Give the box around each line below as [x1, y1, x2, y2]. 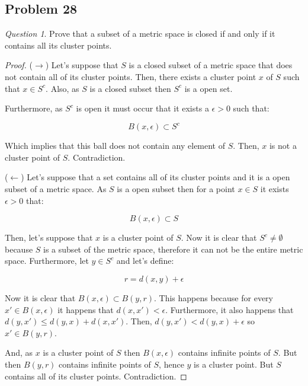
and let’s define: [116, 254, 174, 267]
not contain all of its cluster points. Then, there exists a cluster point [5, 70, 256, 82]
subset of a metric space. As [5, 183, 107, 195]
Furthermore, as [5, 102, 63, 114]
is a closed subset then [89, 82, 171, 94]
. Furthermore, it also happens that [165, 303, 294, 315]
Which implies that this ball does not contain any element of [5, 139, 226, 152]
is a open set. [184, 82, 233, 94]
